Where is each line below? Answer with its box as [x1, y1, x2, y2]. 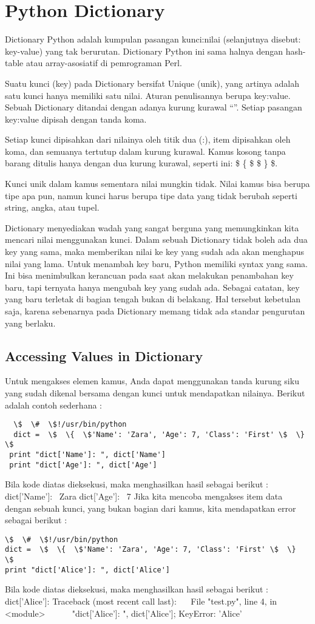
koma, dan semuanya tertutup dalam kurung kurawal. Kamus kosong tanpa [5, 144, 286, 157]
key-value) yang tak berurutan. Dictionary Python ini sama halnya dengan [5, 44, 283, 57]
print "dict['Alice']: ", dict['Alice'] [5, 565, 171, 574]
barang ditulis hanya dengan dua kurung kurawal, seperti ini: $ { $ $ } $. [5, 157, 278, 169]
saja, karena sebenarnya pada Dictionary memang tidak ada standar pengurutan [5, 305, 305, 317]
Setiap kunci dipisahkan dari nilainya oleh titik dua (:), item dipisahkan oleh [5, 133, 291, 146]
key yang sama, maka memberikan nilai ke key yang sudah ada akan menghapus [5, 245, 304, 258]
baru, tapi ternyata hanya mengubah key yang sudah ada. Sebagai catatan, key [5, 280, 300, 293]
